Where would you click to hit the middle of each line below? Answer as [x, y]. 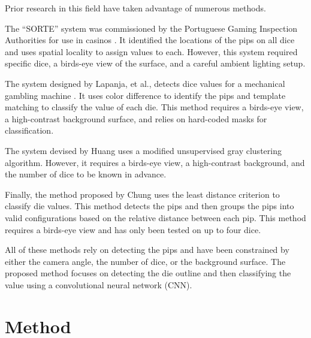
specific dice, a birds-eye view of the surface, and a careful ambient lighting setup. [155, 63]
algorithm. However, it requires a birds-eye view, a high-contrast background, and [155, 162]
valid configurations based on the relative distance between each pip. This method [155, 217]
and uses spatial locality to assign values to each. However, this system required [151, 51]
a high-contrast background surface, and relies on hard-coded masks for [136, 118]
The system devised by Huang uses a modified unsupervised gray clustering [143, 150]
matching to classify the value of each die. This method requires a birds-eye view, [154, 107]
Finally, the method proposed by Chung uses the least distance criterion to [142, 194]
